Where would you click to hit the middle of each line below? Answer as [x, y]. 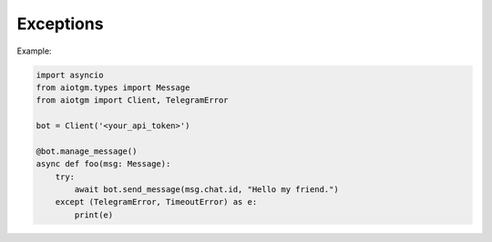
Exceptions [60, 24]
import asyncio [70, 75]
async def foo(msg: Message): [103, 164]
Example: [34, 51]
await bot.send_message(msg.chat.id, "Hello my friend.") [206, 190]
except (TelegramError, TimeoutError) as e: [156, 202]
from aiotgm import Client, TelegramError [132, 101]
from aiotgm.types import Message [113, 87]
